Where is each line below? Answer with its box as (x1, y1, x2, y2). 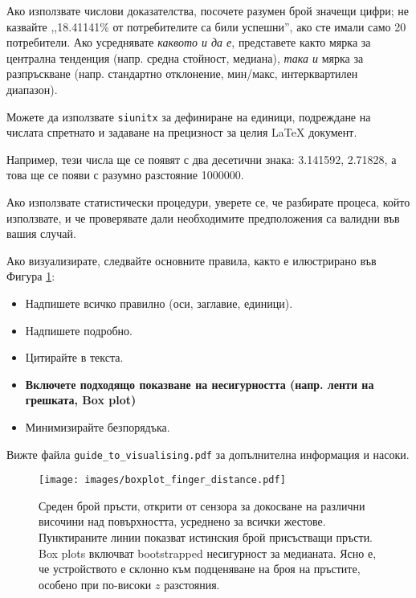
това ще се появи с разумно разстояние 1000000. (6, 166, 244, 183)
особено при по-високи (39, 575, 152, 592)
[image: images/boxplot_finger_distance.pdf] (39, 474, 286, 486)
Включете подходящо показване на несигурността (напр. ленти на (25, 375, 374, 392)
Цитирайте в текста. (25, 349, 124, 366)
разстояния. (164, 575, 220, 592)
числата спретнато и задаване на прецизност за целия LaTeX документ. (6, 124, 357, 141)
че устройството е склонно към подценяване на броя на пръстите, (39, 560, 361, 577)
